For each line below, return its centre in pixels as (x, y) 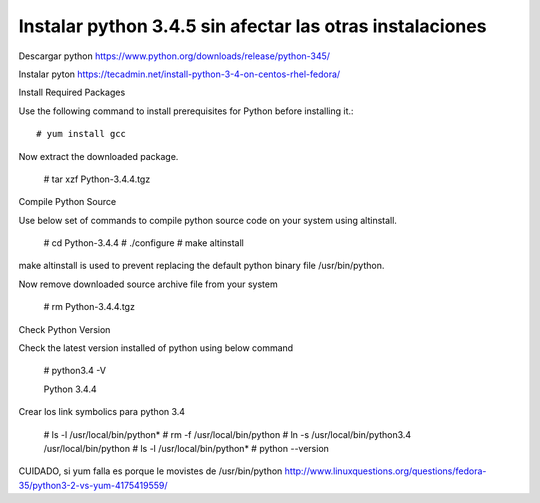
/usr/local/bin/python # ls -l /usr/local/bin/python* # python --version (186, 448)
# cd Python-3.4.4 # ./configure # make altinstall (143, 243)
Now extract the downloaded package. (98, 156)
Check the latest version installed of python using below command (156, 348)
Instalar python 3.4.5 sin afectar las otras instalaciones (252, 26)
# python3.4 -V (75, 371)
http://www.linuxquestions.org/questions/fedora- (385, 471)
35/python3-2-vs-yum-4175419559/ (93, 485)
